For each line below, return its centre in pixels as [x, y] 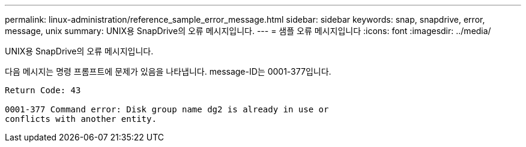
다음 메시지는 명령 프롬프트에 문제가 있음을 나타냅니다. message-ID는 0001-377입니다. [168, 71]
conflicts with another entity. [81, 119]
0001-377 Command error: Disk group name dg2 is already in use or [167, 109]
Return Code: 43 [43, 90]
